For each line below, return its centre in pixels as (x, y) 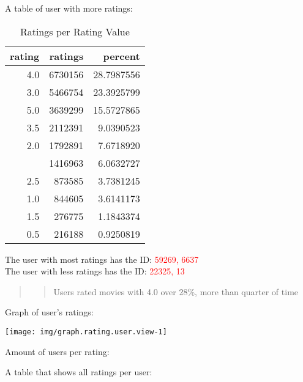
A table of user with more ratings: (69, 8)
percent (122, 56)
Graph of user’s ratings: (49, 312)
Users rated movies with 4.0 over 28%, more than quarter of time (176, 291)
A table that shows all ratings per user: (79, 372)
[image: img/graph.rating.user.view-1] (86, 332)
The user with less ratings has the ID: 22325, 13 (95, 271)
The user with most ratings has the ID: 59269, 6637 (102, 259)
